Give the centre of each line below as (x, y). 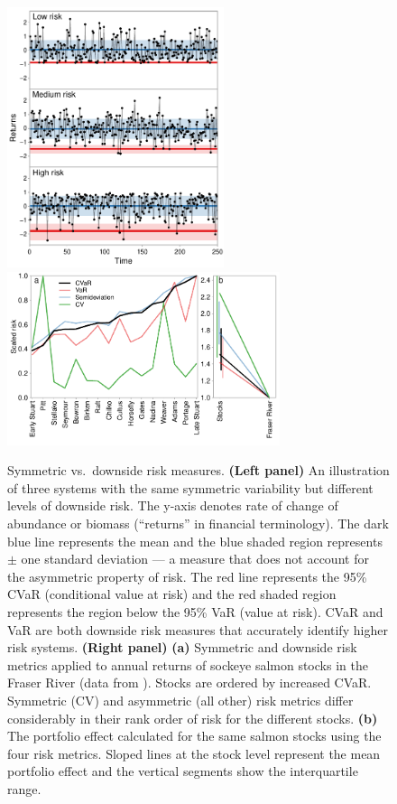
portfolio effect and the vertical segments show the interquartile (183, 771)
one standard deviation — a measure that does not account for (195, 559)
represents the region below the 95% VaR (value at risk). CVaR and (195, 611)
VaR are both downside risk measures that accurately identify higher (198, 629)
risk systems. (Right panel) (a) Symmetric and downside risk (182, 647)
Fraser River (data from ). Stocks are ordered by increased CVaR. (189, 682)
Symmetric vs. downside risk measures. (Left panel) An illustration (198, 470)
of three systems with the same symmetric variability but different (190, 487)
